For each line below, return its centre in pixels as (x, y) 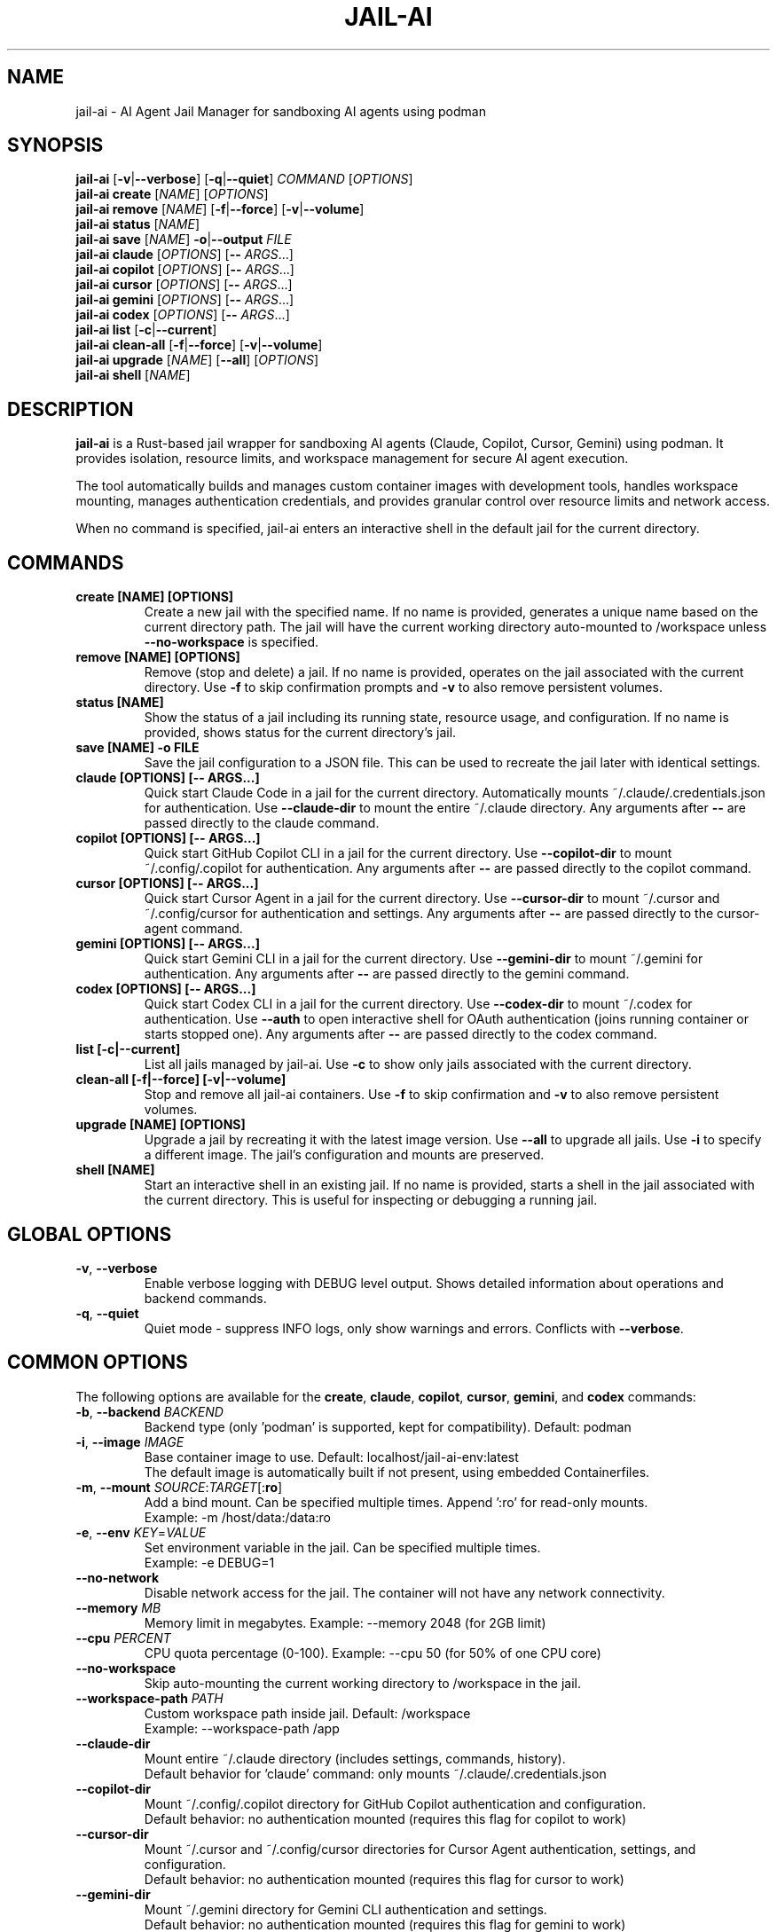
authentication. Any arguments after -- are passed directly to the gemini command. (387, 974)
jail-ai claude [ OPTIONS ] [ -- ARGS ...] (184, 255)
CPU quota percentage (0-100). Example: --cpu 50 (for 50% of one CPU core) (373, 1653)
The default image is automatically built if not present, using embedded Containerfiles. (397, 1472)
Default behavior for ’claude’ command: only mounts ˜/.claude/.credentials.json (375, 1773)
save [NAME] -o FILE (137, 748)
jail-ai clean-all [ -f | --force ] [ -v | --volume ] (199, 345)
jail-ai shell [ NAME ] (133, 375)
